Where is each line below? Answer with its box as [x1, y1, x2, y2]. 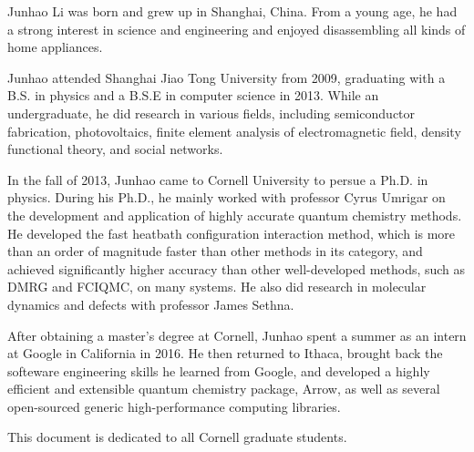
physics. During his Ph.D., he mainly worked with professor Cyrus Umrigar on [7, 188, 446, 207]
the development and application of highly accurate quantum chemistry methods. [7, 205, 462, 224]
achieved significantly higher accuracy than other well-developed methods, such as [7, 259, 466, 278]
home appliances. [7, 37, 103, 56]
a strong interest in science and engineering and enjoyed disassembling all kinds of [7, 19, 466, 38]
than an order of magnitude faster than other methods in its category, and [7, 241, 423, 261]
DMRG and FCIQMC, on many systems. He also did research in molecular [7, 277, 427, 296]
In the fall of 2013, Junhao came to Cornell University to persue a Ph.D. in [7, 169, 428, 189]
